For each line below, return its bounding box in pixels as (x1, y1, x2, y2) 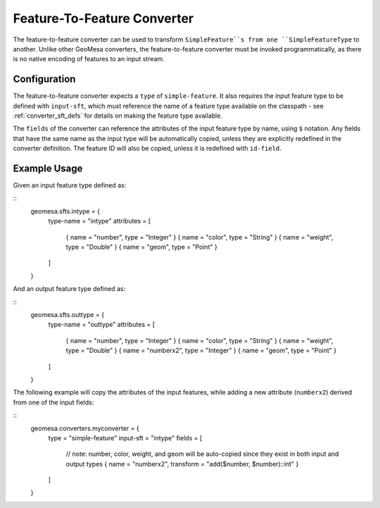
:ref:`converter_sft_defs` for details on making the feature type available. (13, 111, 223, 120)
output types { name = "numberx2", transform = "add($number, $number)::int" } (65, 459, 299, 468)
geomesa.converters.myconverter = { (30, 423, 140, 433)
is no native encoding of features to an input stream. (13, 55, 165, 63)
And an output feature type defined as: (13, 285, 126, 293)
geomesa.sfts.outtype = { (30, 311, 105, 318)
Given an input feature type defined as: (13, 181, 127, 190)
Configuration (13, 73, 76, 85)
